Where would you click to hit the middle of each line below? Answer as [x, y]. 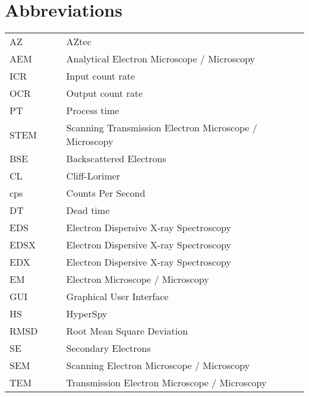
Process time [93, 111]
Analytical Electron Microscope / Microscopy [161, 59]
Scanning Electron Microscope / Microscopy [158, 366]
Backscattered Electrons [116, 159]
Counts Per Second [106, 193]
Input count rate [101, 76]
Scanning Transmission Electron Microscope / [162, 128]
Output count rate [105, 93]
